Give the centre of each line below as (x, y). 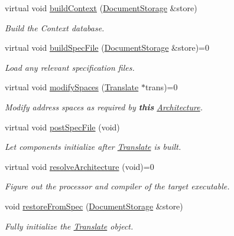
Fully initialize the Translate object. (69, 226)
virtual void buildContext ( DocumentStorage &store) (101, 8)
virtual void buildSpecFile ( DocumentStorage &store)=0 (107, 47)
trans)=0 (161, 87)
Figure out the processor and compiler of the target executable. (117, 186)
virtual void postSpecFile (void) (62, 127)
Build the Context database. (55, 27)
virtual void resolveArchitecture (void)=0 (79, 166)
